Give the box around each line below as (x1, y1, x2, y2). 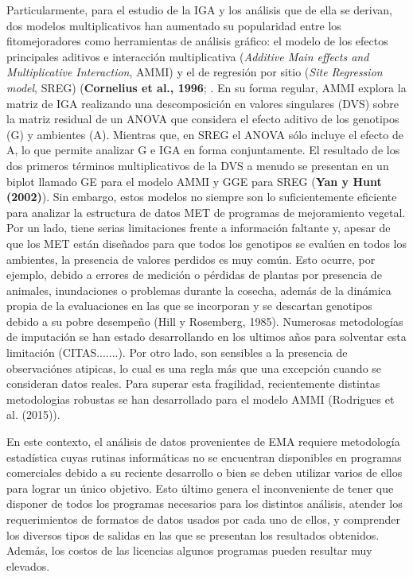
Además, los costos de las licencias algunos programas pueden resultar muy (6, 542, 372, 559)
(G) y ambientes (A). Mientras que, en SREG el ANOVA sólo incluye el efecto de (6, 126, 403, 142)
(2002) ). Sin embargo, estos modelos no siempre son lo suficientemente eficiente (6, 188, 397, 205)
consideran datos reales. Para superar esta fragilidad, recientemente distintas (6, 375, 380, 392)
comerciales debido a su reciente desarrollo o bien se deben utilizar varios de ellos (6, 464, 403, 481)
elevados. (6, 557, 50, 574)
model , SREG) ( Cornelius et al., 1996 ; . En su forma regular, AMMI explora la (6, 79, 407, 95)
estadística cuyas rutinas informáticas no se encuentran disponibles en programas (6, 448, 402, 465)
